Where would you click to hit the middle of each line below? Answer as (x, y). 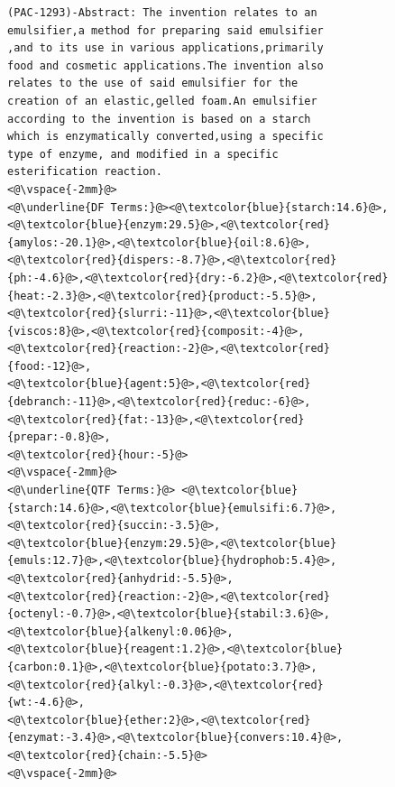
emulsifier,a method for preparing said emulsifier (165, 30)
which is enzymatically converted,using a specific (165, 137)
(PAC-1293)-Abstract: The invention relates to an (162, 13)
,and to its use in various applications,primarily (165, 48)
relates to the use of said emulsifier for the (153, 83)
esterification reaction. (85, 172)
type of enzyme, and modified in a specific (143, 154)
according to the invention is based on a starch (159, 119)
